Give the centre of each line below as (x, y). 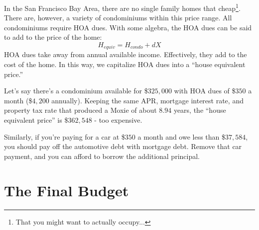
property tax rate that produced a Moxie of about (80, 110)
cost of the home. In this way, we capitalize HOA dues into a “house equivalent (125, 64)
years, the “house (200, 110)
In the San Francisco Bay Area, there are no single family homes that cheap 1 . (122, 7)
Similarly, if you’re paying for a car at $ (65, 136)
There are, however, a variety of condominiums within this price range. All (118, 18)
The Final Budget (66, 190)
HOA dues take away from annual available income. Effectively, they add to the (126, 54)
